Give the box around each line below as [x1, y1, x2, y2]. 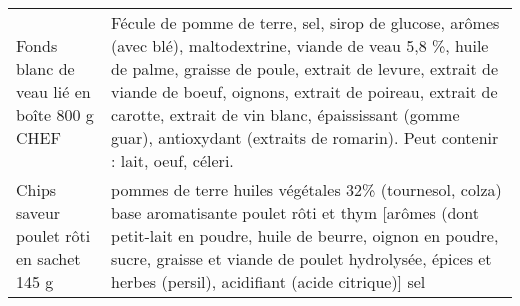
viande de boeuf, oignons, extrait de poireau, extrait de [111, 80, 498, 103]
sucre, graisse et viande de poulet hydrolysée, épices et [111, 247, 492, 270]
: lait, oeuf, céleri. [111, 149, 234, 172]
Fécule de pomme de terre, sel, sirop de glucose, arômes [111, 11, 500, 34]
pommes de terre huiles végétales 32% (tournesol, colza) [111, 178, 502, 201]
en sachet [16, 247, 81, 270]
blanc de [16, 57, 75, 80]
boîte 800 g [16, 103, 94, 126]
